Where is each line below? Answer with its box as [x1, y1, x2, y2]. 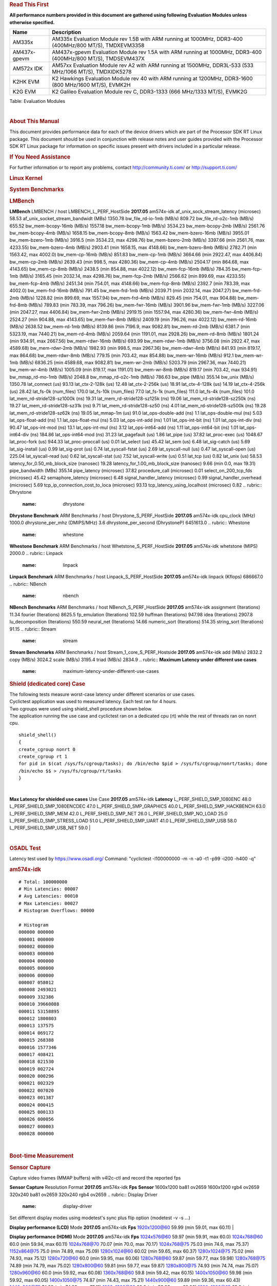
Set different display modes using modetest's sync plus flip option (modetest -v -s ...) [9, 1214, 191, 1221]
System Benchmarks [9, 186, 64, 193]
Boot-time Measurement [9, 1152, 74, 1159]
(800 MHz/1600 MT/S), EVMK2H [52, 81, 131, 88]
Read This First [9, 1, 49, 8]
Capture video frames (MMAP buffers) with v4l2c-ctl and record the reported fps [9, 1174, 181, 1181]
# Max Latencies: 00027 [18, 900, 78, 906]
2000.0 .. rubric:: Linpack [9, 550, 63, 557]
